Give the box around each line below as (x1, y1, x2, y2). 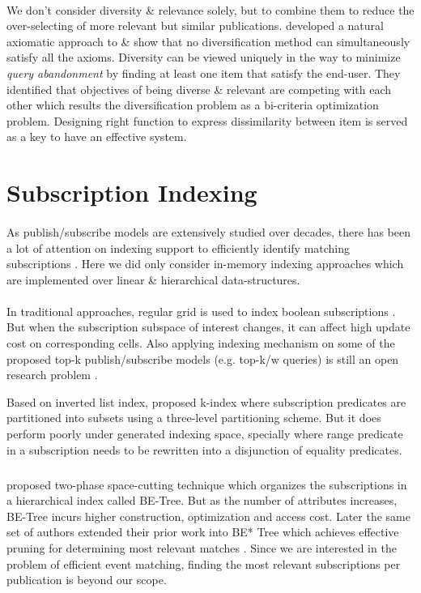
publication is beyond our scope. (6, 571, 167, 588)
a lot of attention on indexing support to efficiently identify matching (6, 239, 351, 256)
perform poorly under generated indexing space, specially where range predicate (6, 425, 403, 442)
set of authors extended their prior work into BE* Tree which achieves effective (6, 523, 399, 540)
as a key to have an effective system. (6, 128, 187, 145)
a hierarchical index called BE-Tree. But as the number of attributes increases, (6, 492, 398, 509)
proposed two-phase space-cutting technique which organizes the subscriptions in (6, 476, 407, 493)
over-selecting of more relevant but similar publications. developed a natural (6, 17, 384, 34)
